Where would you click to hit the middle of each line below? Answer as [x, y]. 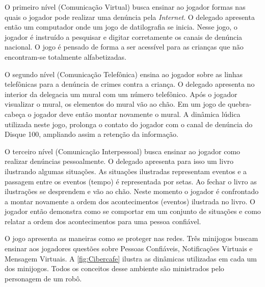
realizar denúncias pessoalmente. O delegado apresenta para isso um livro [119, 161]
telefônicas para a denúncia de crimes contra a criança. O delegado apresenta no [130, 84]
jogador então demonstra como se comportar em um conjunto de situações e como [133, 211]
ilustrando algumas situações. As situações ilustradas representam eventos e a [126, 171]
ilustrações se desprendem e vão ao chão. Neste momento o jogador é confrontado [132, 191]
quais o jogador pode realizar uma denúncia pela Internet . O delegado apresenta [130, 17]
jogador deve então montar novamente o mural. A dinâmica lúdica [137, 114]
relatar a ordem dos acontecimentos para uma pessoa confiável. [103, 221]
